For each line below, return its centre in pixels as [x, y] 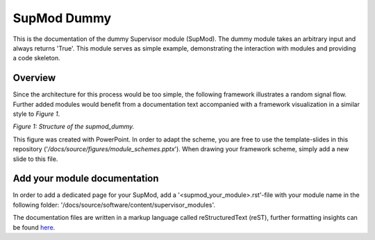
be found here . [34, 227]
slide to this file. [35, 159]
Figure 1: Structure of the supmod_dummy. [74, 127]
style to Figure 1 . [36, 114]
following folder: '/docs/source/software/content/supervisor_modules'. [114, 205]
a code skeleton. [36, 58]
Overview [34, 78]
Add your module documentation [86, 179]
